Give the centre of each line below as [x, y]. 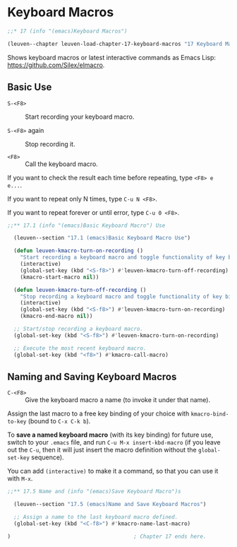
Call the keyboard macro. [62, 164]
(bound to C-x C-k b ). [59, 421]
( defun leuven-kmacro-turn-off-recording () [80, 290]
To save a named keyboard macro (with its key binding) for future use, [110, 435]
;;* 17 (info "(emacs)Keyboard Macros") [68, 31]
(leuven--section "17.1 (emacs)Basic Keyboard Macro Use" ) [102, 238]
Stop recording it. [50, 144]
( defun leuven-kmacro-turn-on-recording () [78, 251]
